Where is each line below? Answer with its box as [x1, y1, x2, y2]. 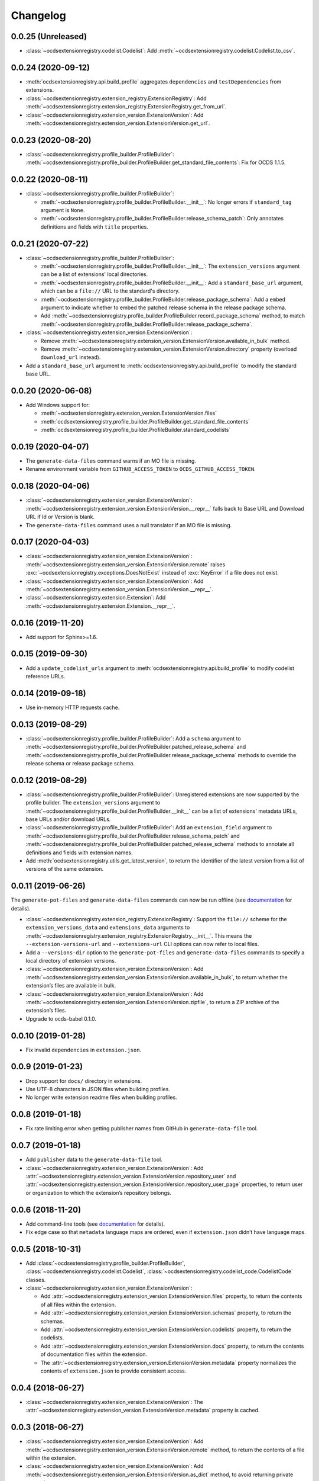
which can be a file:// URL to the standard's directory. [40, 287, 180, 294]
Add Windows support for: [25, 401, 90, 408]
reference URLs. [25, 672, 66, 679]
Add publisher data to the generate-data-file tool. [25, 1156, 162, 1163]
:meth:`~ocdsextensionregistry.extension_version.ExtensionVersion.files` [40, 409, 217, 417]
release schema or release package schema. [25, 759, 135, 767]
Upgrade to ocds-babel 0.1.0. [25, 1015, 97, 1022]
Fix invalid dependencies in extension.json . [25, 1046, 142, 1053]
